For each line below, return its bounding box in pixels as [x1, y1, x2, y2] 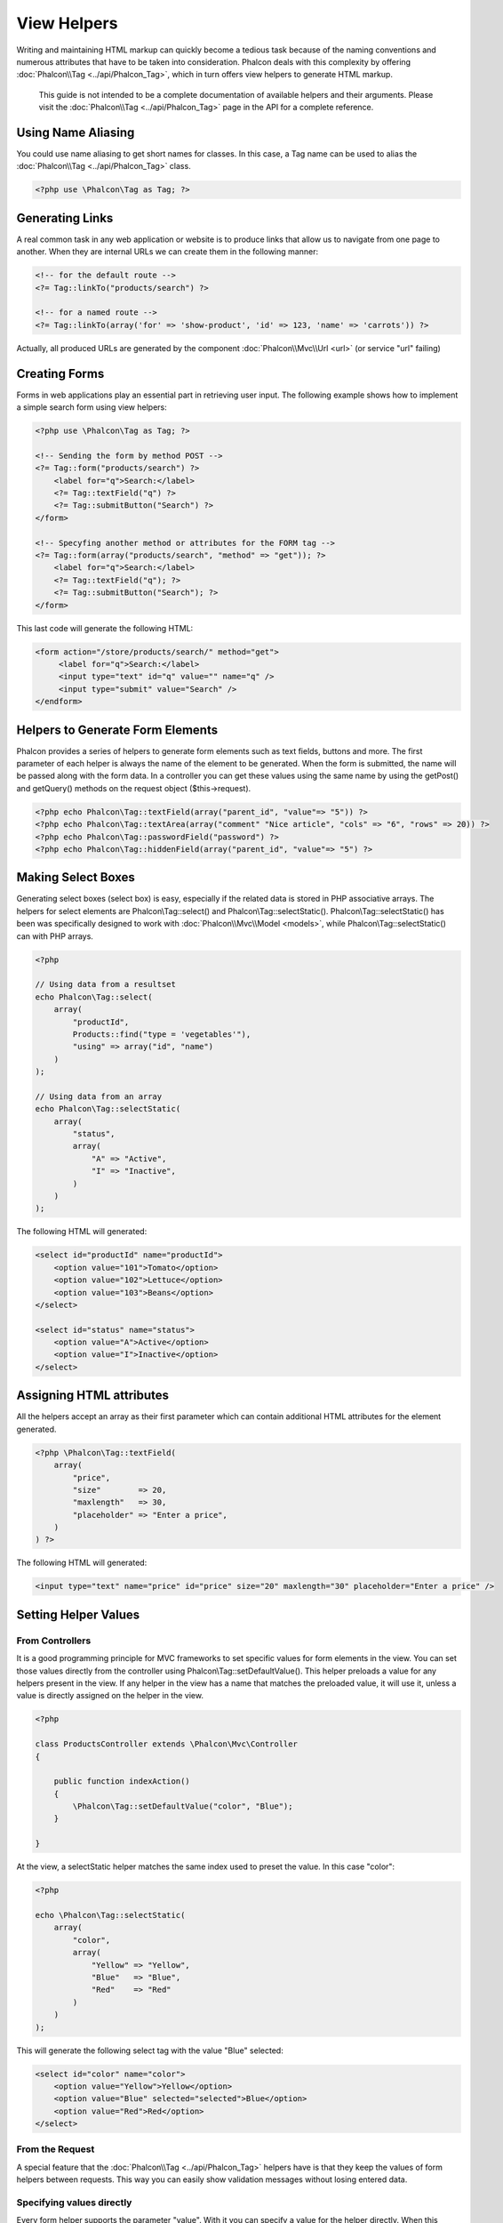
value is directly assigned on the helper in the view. [16, 1690, 204, 1701]
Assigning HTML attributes [16, 1388, 169, 1403]
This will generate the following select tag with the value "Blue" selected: [16, 2045, 283, 2056]
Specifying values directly [16, 2196, 132, 2209]
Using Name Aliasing [16, 124, 135, 140]
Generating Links [16, 210, 114, 226]
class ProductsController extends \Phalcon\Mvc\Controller [35, 1739, 298, 1749]
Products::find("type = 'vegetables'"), [72, 1029, 251, 1039]
